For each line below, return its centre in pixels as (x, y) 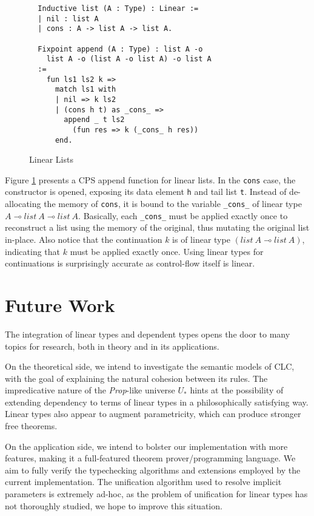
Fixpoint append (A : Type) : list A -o (120, 49)
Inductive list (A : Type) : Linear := (118, 8)
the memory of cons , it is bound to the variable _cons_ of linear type (173, 204)
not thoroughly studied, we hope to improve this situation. (114, 505)
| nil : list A (68, 19)
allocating (23, 204)
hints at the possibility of (237, 390)
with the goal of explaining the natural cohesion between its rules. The (136, 378)
